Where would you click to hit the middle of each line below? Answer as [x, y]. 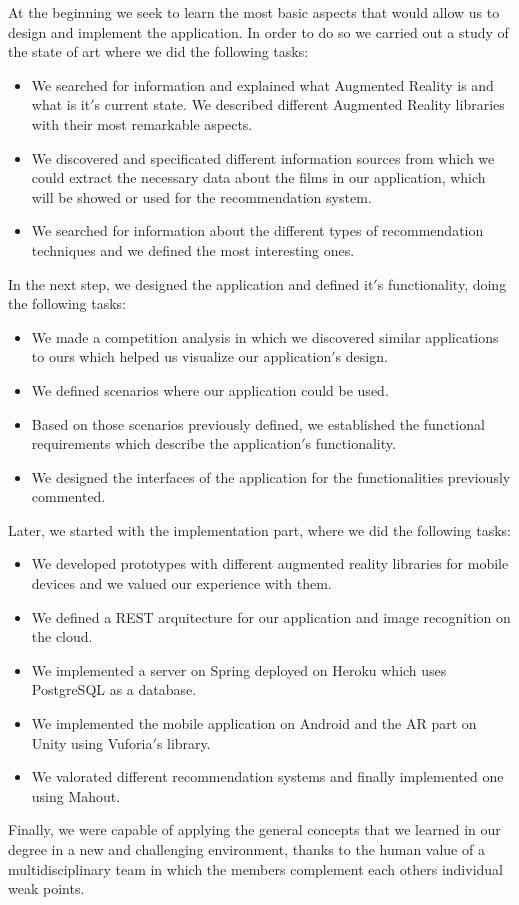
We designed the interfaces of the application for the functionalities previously [271, 476]
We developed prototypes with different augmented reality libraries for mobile [270, 563]
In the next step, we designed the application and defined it [191, 283]
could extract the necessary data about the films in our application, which [258, 177]
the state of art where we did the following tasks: [158, 51]
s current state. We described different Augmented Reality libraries [299, 104]
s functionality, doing [442, 283]
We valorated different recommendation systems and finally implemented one [267, 776]
